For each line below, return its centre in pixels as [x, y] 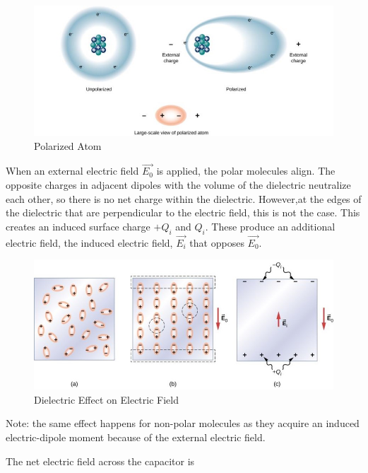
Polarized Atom [68, 145]
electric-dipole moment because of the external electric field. [136, 437]
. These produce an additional [270, 226]
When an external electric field [72, 171]
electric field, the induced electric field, [89, 242]
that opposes [217, 242]
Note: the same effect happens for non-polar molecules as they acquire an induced [183, 423]
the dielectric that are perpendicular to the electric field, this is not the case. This [183, 212]
